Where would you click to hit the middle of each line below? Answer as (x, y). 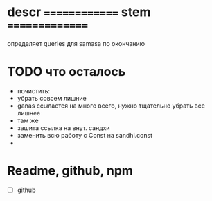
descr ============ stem (79, 12)
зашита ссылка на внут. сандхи (63, 128)
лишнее (29, 113)
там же (28, 120)
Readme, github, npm (70, 171)
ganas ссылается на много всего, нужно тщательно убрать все (111, 106)
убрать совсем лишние (52, 98)
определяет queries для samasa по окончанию (76, 43)
